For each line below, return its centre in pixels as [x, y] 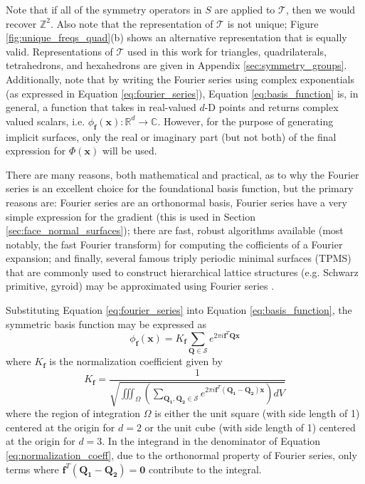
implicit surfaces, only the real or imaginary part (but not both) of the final [171, 136]
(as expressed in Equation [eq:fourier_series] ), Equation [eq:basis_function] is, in [182, 93]
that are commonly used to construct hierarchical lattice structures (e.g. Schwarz [182, 272]
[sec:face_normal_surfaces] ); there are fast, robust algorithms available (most [175, 230]
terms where [32, 469]
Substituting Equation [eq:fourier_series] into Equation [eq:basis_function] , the [179, 310]
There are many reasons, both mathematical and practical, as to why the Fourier [182, 174]
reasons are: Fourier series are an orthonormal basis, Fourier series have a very [176, 202]
